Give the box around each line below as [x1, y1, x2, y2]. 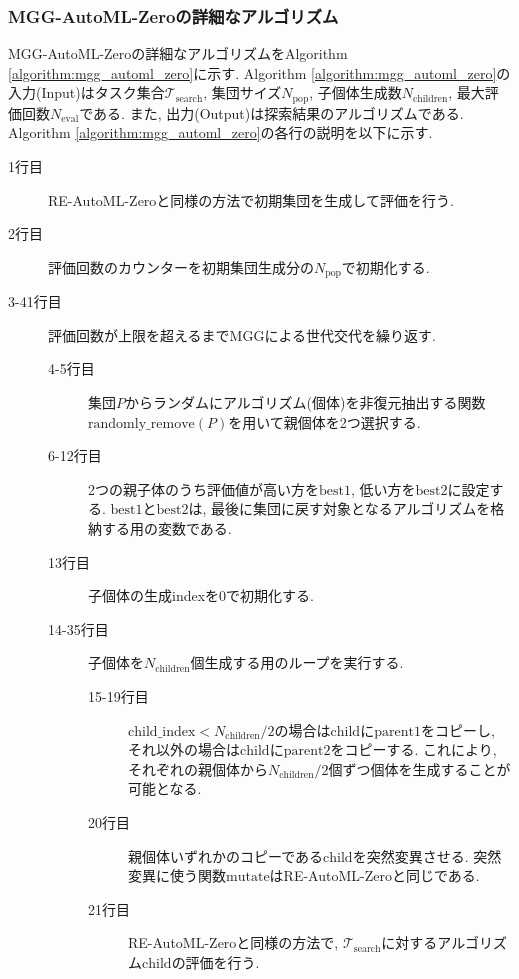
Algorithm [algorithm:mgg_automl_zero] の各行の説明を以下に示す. [8, 122, 433, 143]
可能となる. [128, 778, 202, 799]
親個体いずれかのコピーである [128, 845, 324, 866]
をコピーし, [420, 719, 495, 740]
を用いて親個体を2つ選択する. [228, 411, 421, 432]
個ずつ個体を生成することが [328, 758, 511, 779]
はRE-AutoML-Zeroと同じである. [269, 865, 480, 886]
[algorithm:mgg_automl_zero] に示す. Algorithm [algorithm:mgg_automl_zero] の [8, 62, 511, 83]
